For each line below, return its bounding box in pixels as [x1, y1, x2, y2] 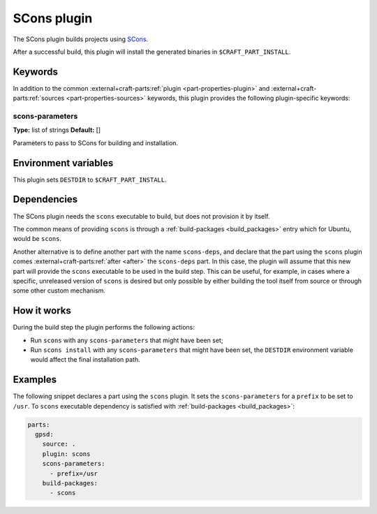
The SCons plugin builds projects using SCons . [13, 35, 149, 43]
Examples [13, 374, 57, 385]
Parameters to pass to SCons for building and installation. [13, 138, 178, 147]
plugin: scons [42, 450, 91, 457]
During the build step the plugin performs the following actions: [13, 323, 195, 332]
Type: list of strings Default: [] [13, 126, 101, 134]
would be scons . [13, 235, 62, 243]
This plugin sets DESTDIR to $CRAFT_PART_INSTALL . [13, 175, 167, 184]
